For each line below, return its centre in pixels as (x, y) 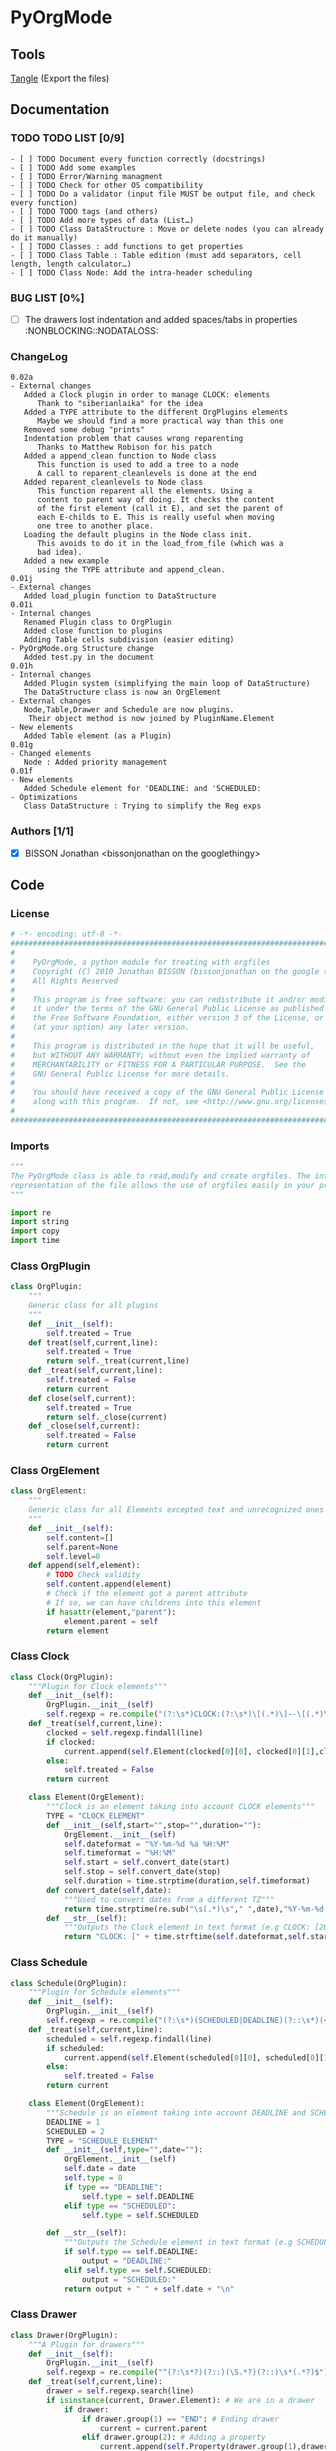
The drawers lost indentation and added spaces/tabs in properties (161, 319)
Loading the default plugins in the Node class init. (138, 535)
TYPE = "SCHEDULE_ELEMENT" (102, 2141)
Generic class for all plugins (93, 1306)
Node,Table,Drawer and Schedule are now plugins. (129, 710)
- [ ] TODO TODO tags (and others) (84, 211)
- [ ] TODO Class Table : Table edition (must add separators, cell (156, 255)
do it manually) (44, 237)
